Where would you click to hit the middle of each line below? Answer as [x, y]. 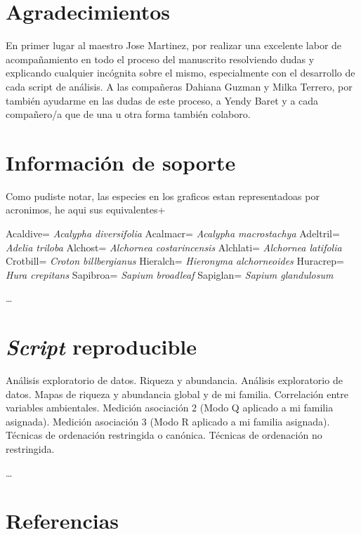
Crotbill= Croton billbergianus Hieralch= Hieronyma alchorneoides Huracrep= [175, 261]
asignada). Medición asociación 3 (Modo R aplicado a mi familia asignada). [168, 421]
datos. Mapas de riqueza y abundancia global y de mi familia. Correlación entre [177, 394]
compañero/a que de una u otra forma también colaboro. [128, 114]
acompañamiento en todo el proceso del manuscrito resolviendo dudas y [160, 59]
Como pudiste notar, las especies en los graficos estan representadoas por [163, 196]
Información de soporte [121, 162]
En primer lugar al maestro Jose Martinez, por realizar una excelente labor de [174, 45]
